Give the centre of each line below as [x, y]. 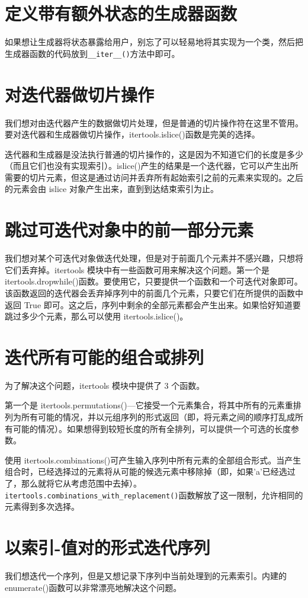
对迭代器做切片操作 [80, 94]
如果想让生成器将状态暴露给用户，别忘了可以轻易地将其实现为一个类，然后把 [154, 42]
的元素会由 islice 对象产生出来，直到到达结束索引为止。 [112, 189]
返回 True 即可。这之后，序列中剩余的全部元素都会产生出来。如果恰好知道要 [153, 304]
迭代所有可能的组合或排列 [105, 356]
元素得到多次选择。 [42, 506]
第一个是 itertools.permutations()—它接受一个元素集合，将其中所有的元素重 [149, 405]
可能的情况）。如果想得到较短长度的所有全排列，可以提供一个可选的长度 [152, 428]
